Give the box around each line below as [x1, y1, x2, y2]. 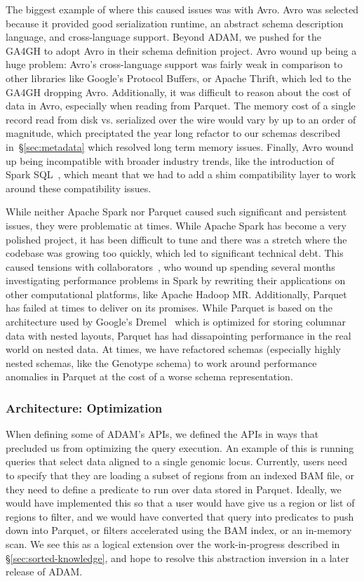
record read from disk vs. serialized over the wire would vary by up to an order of [6, 112, 356, 126]
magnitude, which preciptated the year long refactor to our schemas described [6, 126, 341, 140]
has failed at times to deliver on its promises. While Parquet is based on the [6, 300, 332, 315]
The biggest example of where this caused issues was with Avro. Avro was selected [6, 2, 359, 16]
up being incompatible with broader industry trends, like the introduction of [6, 153, 335, 168]
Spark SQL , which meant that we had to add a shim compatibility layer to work [6, 167, 356, 182]
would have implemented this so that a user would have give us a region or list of [6, 495, 355, 510]
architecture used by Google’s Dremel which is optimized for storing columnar [6, 314, 346, 329]
